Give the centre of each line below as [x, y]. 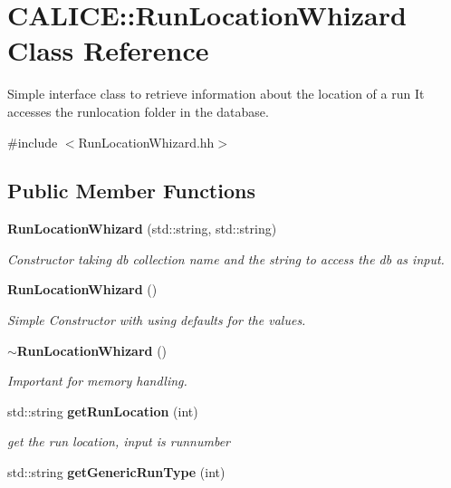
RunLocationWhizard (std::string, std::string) [142, 229]
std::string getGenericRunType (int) [116, 472]
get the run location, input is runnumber [119, 441]
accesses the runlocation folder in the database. [138, 111]
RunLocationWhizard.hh [146, 142]
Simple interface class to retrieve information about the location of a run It [216, 94]
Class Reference [108, 50]
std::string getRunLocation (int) [103, 411]
